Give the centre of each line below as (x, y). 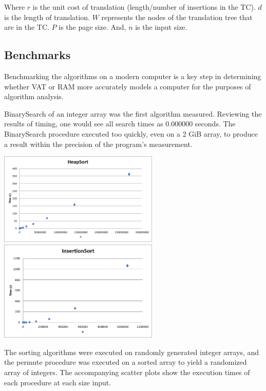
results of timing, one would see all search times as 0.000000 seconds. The (120, 124)
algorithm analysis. (34, 96)
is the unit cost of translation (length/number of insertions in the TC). (144, 7)
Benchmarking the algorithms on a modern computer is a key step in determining (133, 76)
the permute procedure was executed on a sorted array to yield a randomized (126, 362)
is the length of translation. (47, 17)
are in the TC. (27, 27)
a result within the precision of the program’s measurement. (98, 144)
